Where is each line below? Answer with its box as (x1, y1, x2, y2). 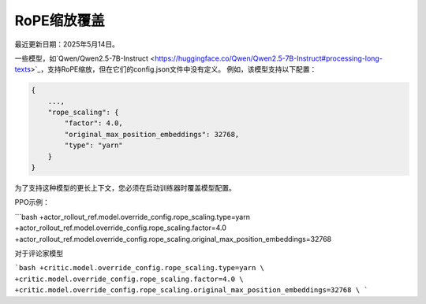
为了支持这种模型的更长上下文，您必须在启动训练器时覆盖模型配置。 (14, 184, 236, 193)
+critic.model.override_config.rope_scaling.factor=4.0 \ (14, 274, 244, 284)
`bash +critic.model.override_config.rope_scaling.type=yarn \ (14, 264, 264, 272)
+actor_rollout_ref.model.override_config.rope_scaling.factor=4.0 (14, 223, 226, 232)
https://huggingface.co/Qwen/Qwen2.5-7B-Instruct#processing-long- (154, 54, 383, 63)
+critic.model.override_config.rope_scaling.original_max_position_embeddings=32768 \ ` (14, 286, 368, 295)
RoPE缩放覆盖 (14, 12, 106, 29)
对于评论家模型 (14, 248, 63, 258)
